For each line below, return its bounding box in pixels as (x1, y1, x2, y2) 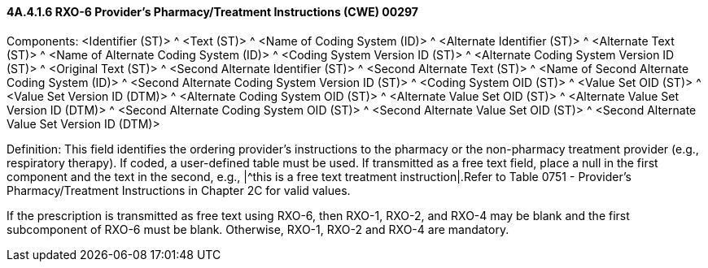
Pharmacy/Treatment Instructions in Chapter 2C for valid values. (7, 183, 351, 197)
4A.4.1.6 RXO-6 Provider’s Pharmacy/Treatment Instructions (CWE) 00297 (7, 5, 418, 19)
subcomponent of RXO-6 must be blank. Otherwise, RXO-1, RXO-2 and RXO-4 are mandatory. (7, 222, 509, 236)
